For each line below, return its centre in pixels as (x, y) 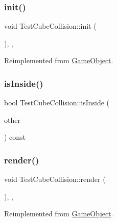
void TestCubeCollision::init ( (50, 26)
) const (15, 137)
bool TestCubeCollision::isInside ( (57, 103)
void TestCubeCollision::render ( (55, 179)
